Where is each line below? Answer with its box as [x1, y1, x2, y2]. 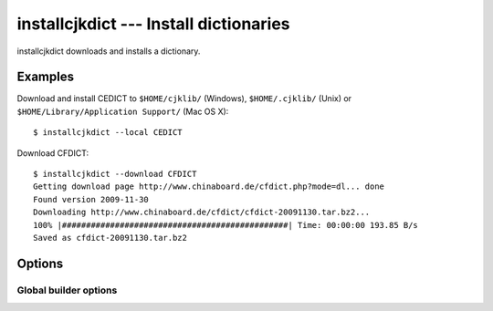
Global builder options [16, 284, 118, 296]
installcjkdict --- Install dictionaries [16, 14, 291, 34]
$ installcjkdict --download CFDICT [33, 169, 197, 180]
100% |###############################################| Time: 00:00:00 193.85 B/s [33, 220, 419, 230]
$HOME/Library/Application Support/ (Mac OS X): [16, 106, 229, 117]
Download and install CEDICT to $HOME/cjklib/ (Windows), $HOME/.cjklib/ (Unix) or [16, 93, 351, 104]
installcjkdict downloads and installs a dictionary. [16, 46, 201, 57]
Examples [16, 69, 75, 85]
